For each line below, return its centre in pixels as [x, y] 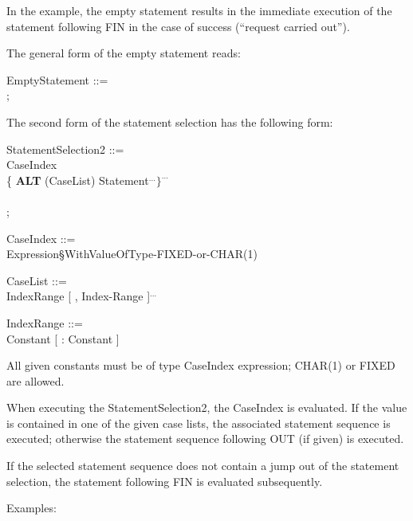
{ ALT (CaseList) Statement [78, 180]
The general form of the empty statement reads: [124, 53]
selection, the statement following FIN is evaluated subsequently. [165, 481]
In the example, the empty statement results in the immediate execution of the [199, 10]
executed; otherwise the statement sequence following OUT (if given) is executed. [205, 439]
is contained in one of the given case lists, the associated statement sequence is [199, 423]
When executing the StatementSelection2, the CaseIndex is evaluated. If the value [207, 407]
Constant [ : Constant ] [63, 338]
